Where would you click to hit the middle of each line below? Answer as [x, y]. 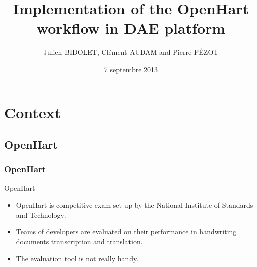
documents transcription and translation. [79, 242]
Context [33, 112]
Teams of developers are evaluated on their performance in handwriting [126, 231]
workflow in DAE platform [131, 28]
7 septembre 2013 [131, 69]
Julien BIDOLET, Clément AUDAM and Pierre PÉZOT [131, 52]
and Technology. [41, 214]
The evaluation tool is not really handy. [77, 258]
